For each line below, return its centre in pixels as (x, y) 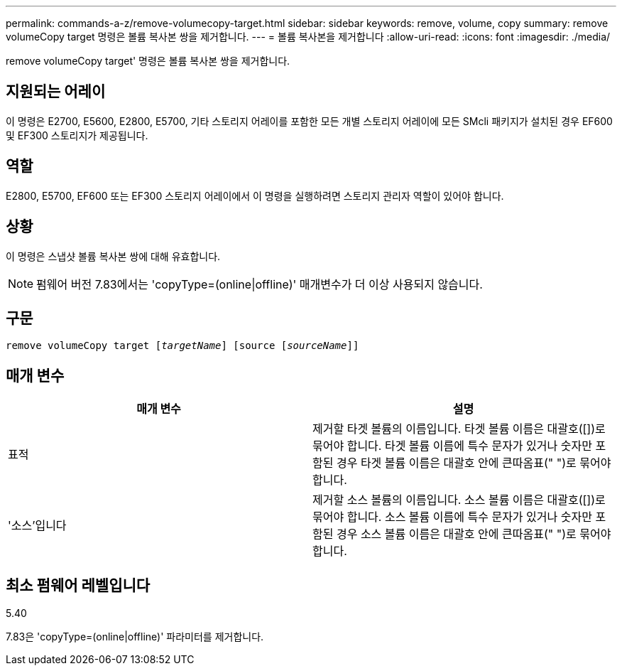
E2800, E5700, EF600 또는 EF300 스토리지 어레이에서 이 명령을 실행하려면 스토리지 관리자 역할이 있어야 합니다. (255, 195)
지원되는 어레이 (56, 92)
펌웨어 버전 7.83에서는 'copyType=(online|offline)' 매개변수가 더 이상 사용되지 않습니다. (260, 284)
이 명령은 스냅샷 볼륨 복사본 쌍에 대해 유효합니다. (113, 256)
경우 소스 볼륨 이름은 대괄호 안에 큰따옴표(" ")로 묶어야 (474, 534)
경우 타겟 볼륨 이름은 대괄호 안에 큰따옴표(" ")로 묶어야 (474, 463)
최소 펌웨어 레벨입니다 (78, 585)
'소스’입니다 (37, 526)
